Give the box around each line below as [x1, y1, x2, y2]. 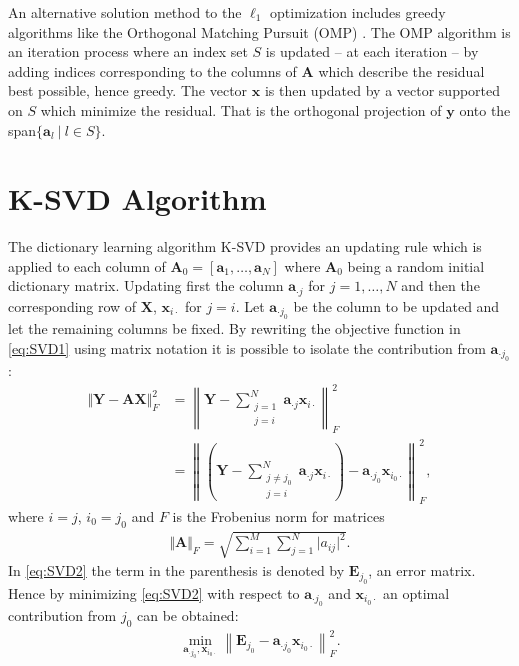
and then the [401, 275, 480, 296]
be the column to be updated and [293, 295, 500, 316]
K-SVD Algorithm [8, 178, 267, 219]
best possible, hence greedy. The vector [8, 80, 248, 101]
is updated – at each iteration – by [265, 41, 479, 62]
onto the [459, 99, 511, 120]
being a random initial [347, 255, 485, 276]
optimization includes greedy [270, 2, 446, 22]
